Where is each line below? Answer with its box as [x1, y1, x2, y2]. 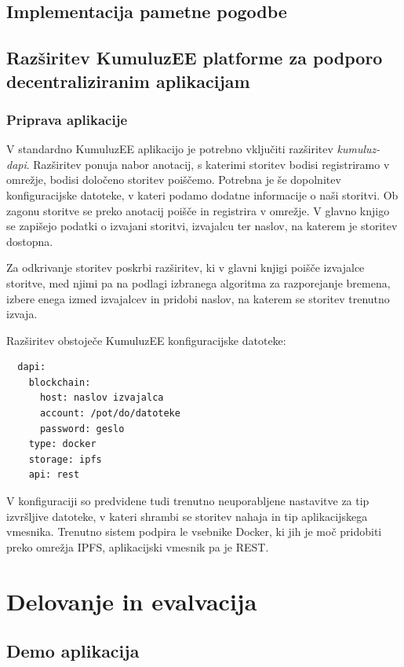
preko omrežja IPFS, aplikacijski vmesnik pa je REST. [6, 538, 269, 555]
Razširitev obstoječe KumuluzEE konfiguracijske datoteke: [6, 332, 286, 348]
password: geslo [39, 423, 125, 434]
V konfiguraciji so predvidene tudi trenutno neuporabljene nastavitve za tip [6, 493, 369, 509]
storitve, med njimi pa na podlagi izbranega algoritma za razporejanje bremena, [6, 274, 391, 291]
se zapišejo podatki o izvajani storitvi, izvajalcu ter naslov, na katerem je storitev [6, 218, 398, 234]
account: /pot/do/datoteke [39, 408, 180, 420]
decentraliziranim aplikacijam [6, 68, 250, 93]
